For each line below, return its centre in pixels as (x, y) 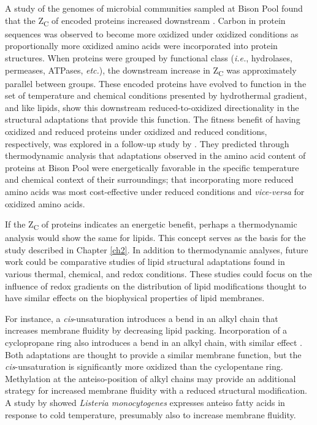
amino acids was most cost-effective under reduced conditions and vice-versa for (155, 191)
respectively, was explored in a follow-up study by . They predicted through (147, 143)
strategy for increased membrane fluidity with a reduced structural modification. (156, 390)
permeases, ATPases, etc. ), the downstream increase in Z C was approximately (151, 71)
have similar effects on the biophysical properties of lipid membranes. (135, 298)
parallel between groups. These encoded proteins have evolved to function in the (156, 83)
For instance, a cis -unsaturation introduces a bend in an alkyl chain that (142, 318)
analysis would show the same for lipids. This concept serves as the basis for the (155, 238)
